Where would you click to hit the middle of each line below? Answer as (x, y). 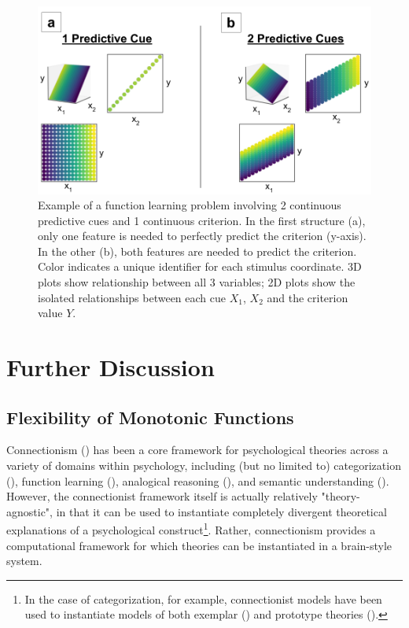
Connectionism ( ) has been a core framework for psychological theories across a (197, 450)
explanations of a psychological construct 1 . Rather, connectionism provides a (191, 529)
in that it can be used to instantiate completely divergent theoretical (221, 511)
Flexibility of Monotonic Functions (150, 417)
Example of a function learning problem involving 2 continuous (190, 205)
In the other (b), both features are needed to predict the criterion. (197, 251)
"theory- (341, 496)
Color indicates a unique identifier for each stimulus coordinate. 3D (200, 266)
